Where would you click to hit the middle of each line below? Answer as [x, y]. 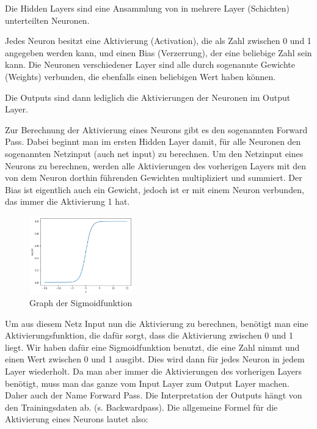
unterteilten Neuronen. [47, 20]
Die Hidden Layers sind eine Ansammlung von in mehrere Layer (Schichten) [148, 8]
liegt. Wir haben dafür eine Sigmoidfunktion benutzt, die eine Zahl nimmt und [152, 347]
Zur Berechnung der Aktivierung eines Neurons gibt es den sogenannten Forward [156, 129]
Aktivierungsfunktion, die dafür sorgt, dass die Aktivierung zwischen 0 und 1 [149, 335]
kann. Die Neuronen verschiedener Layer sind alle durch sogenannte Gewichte [150, 64]
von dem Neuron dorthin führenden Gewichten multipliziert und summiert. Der [154, 178]
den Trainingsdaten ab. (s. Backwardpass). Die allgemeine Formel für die [141, 407]
